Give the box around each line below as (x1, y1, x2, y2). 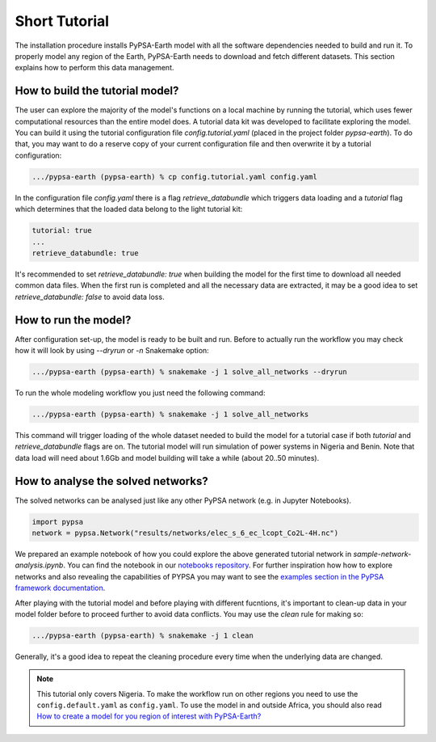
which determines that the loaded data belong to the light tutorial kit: (15, 204, 243, 214)
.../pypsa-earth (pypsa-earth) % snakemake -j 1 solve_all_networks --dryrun (31, 367, 347, 376)
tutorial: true (31, 226, 92, 235)
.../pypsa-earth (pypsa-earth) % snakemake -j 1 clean (31, 630, 254, 640)
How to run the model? (15, 313, 132, 327)
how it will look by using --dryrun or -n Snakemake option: (15, 345, 209, 355)
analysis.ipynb (15, 560, 64, 570)
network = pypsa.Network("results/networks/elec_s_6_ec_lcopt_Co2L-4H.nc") (31, 528, 339, 538)
